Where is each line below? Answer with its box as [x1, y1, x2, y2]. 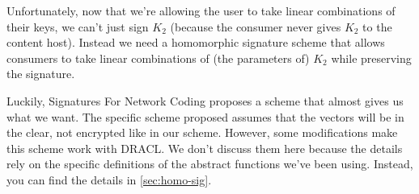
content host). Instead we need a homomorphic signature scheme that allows [6, 34, 385, 51]
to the [362, 18, 392, 35]
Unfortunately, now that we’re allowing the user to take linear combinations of [6, 2, 396, 19]
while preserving [331, 49, 412, 66]
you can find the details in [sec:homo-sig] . [6, 171, 212, 188]
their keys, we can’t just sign [6, 18, 149, 35]
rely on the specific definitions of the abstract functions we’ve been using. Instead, [6, 155, 413, 172]
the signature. [6, 65, 75, 82]
